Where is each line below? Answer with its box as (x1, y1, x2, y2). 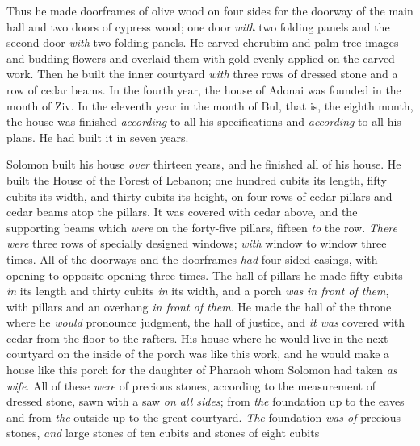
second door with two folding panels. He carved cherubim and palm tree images (6, 34, 399, 51)
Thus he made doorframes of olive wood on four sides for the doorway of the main (6, 2, 414, 19)
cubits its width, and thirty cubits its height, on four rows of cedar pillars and (6, 187, 393, 204)
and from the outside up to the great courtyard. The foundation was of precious (6, 408, 401, 425)
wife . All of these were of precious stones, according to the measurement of (6, 377, 376, 394)
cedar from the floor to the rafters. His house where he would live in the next (6, 329, 388, 346)
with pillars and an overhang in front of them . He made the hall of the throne (6, 298, 392, 315)
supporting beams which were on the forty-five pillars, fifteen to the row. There (6, 219, 397, 236)
